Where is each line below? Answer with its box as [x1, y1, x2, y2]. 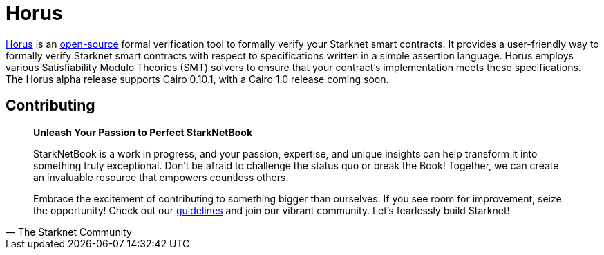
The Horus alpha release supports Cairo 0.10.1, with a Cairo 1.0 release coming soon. [6, 73, 389, 85]
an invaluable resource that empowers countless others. [33, 171, 289, 183]
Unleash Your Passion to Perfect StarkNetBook [33, 126, 253, 138]
